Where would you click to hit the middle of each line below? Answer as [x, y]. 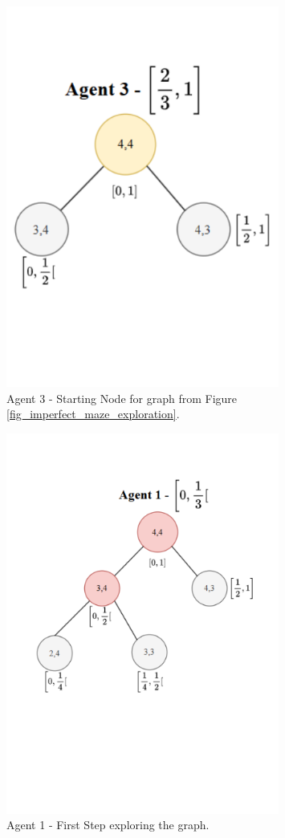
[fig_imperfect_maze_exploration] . [93, 414]
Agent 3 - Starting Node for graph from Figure [122, 398]
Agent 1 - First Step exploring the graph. [108, 825]
